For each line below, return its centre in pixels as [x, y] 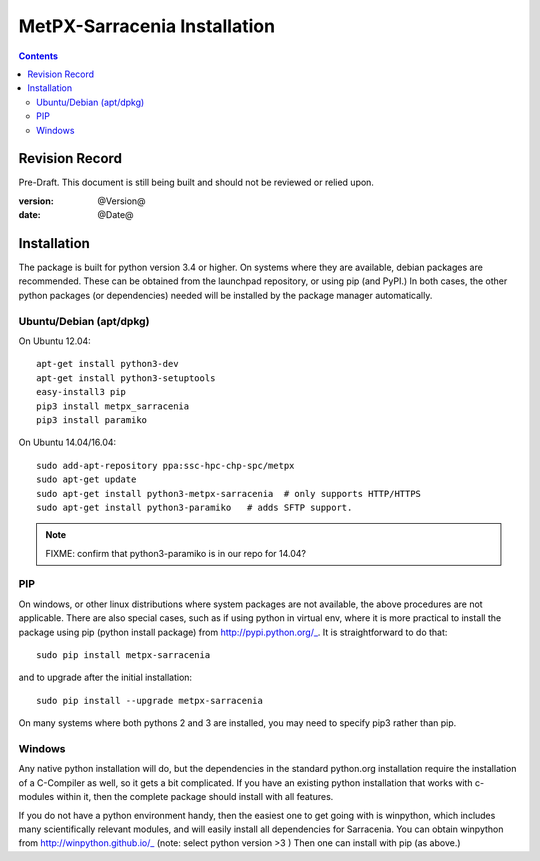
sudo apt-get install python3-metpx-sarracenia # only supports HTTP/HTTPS [229, 493]
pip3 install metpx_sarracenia [113, 406]
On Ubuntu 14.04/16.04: [67, 442]
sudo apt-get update [86, 479]
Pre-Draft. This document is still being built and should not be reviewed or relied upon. [196, 182]
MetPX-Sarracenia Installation [146, 26]
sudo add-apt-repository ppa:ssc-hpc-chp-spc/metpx [165, 465]
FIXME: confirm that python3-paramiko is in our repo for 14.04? [176, 553]
